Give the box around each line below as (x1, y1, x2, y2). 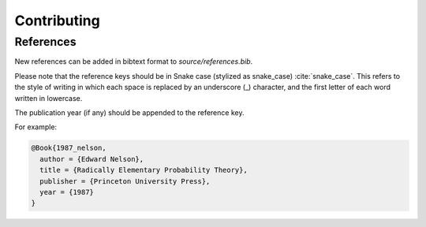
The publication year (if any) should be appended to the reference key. (14, 107, 245, 117)
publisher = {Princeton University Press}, (39, 177, 211, 185)
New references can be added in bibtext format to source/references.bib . (14, 57, 253, 66)
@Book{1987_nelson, (31, 143, 106, 153)
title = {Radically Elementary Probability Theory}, (39, 166, 248, 175)
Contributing (14, 12, 100, 29)
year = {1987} (39, 188, 95, 196)
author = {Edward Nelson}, (39, 154, 144, 163)
